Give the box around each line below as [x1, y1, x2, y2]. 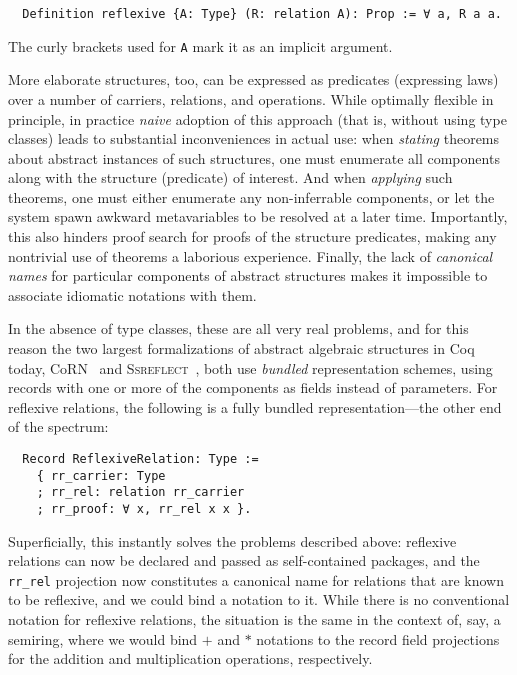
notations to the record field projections [256, 628, 500, 649]
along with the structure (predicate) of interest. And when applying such [8, 167, 453, 188]
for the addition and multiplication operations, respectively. [8, 648, 373, 669]
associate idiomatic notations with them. [8, 284, 257, 305]
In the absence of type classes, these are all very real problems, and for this [8, 318, 469, 339]
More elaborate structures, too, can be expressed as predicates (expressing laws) [8, 69, 499, 90]
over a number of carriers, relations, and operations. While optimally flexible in [8, 88, 494, 109]
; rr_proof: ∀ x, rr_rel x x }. [36, 501, 252, 516]
